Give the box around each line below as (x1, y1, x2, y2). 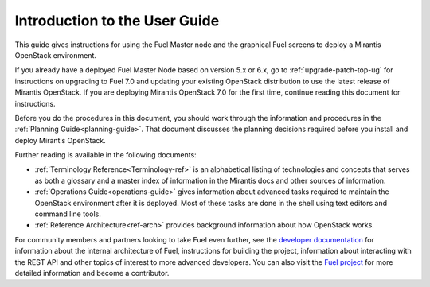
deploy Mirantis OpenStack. (14, 135, 107, 145)
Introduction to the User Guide (14, 12, 220, 29)
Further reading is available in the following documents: (14, 150, 197, 160)
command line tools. (34, 209, 101, 219)
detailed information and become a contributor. (14, 268, 170, 277)
